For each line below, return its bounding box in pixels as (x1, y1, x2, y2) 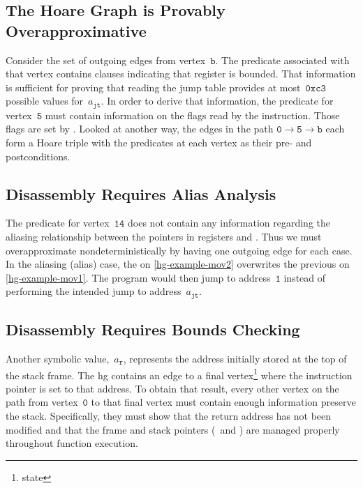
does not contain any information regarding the (128, 215, 330, 230)
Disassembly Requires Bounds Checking (6, 319, 300, 340)
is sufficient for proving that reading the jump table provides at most (6, 79, 301, 94)
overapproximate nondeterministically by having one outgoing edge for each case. (6, 243, 353, 257)
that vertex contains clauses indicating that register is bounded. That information (6, 66, 356, 81)
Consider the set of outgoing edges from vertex (6, 52, 206, 67)
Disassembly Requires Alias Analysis (6, 183, 276, 204)
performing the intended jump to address (6, 284, 181, 298)
